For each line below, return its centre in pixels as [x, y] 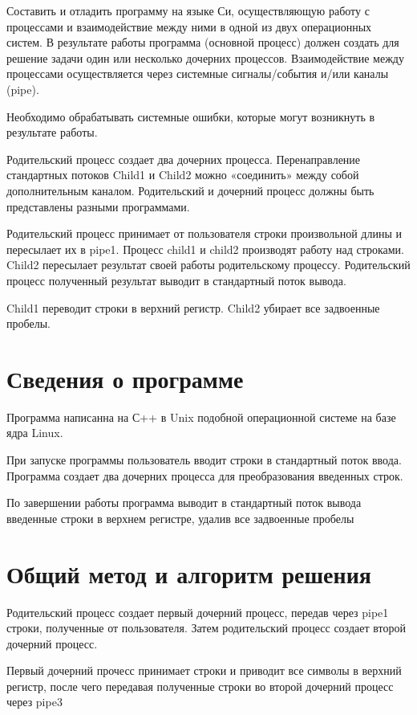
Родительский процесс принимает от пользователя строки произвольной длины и [204, 233]
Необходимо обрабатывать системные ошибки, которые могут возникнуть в [191, 116]
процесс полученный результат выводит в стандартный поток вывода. [176, 280]
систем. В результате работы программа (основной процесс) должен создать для [203, 42]
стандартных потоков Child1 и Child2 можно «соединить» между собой [183, 175]
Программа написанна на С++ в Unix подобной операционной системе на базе [201, 417]
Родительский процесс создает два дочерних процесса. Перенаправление [184, 159]
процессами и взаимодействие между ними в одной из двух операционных [189, 26]
